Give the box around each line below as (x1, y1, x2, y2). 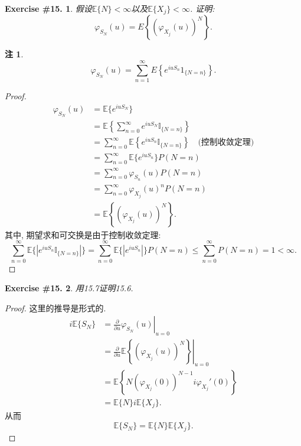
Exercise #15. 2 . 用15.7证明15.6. (5, 282, 133, 294)
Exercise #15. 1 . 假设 (5, 2, 92, 14)
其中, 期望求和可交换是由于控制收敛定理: (5, 228, 161, 240)
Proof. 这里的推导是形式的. (5, 301, 106, 314)
